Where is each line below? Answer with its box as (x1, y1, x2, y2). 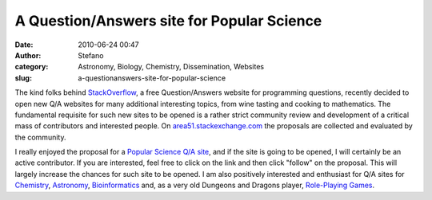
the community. (14, 132, 66, 142)
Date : (14, 40, 34, 49)
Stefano (78, 50, 104, 60)
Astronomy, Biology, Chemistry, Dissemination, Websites (78, 62, 264, 72)
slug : (14, 73, 32, 83)
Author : (14, 50, 42, 60)
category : (14, 62, 49, 72)
